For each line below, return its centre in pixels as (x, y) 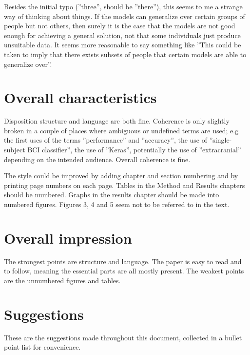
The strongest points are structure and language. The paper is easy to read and (123, 261)
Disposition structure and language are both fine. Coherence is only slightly (117, 121)
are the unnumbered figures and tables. (62, 280)
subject (15, 150)
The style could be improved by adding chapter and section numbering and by (121, 176)
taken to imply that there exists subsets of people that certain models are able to (125, 54)
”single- (221, 140)
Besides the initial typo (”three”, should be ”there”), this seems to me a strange (123, 6)
